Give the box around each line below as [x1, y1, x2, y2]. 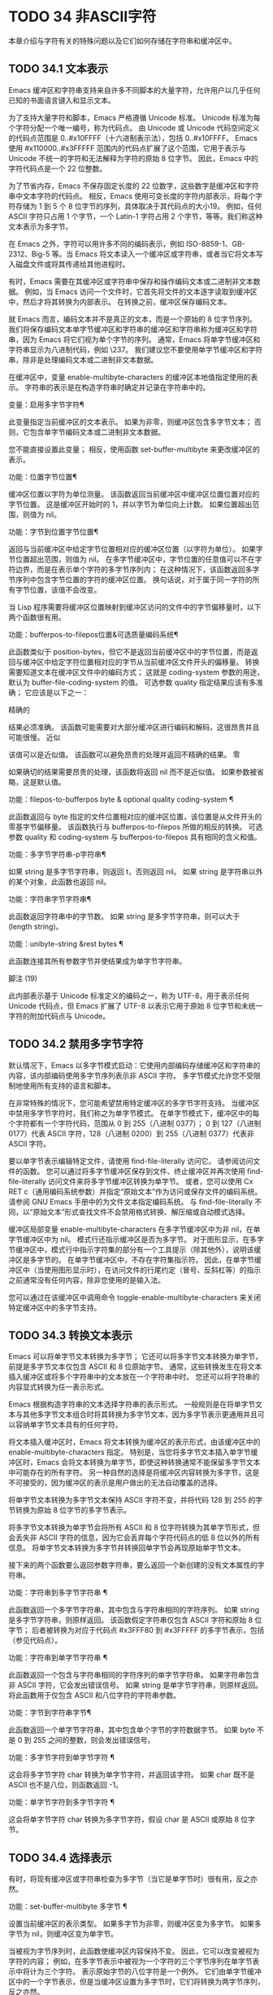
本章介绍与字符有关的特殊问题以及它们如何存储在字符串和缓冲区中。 [8, 36, 236, 46]
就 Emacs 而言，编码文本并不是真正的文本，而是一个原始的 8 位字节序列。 [8, 314, 258, 324]
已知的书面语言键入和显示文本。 [8, 95, 115, 105]
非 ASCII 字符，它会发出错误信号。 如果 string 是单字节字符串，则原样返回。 [8, 1680, 262, 1690]
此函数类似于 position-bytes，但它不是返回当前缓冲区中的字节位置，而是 [8, 646, 252, 656]
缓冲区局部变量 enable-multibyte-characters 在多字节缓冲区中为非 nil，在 [8, 1224, 253, 1234]
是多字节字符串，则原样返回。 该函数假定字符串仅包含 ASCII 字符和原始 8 [8, 1615, 253, 1625]
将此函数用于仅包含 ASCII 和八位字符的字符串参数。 [8, 1691, 181, 1700]
